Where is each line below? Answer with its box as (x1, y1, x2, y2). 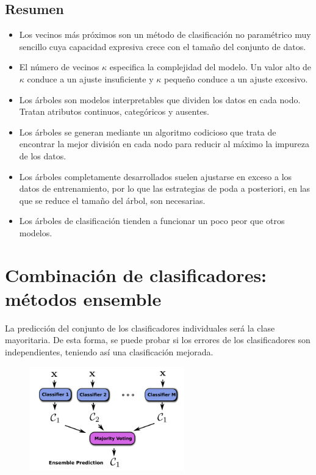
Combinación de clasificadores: (5, 262, 267, 287)
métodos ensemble (5, 286, 162, 311)
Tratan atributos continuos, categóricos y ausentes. (19, 105, 210, 118)
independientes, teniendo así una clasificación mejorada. (5, 346, 214, 358)
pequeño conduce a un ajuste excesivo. (163, 72, 308, 85)
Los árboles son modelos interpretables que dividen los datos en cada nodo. (19, 93, 301, 106)
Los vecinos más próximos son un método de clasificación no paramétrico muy (19, 28, 311, 41)
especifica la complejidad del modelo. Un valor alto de (109, 60, 312, 73)
